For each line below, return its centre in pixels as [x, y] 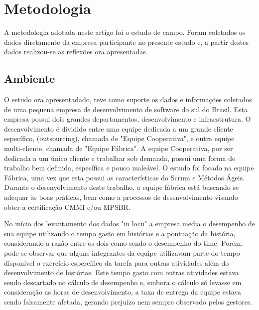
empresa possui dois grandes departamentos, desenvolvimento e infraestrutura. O [128, 119]
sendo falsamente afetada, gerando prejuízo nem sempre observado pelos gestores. [128, 301]
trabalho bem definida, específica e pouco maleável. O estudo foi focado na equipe [129, 168]
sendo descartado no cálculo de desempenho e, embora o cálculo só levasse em [123, 282]
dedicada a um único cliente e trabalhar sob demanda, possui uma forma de [120, 158]
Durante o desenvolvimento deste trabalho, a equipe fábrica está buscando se [122, 187]
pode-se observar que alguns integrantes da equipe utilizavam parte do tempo [122, 253]
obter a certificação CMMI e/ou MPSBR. [67, 207]
